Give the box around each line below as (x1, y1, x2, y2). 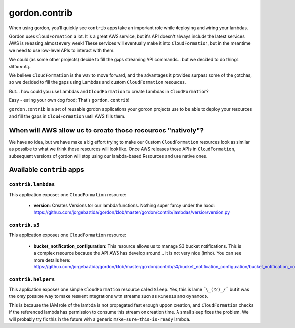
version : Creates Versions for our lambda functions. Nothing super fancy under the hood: (33, 202, 215, 209)
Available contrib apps (9, 165, 84, 174)
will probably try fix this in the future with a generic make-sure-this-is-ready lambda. (9, 316, 191, 322)
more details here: (33, 257, 71, 263)
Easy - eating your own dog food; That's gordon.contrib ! (9, 98, 130, 103)
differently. (9, 63, 31, 69)
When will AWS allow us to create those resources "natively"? (9, 126, 204, 134)
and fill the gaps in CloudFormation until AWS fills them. (9, 113, 126, 119)
